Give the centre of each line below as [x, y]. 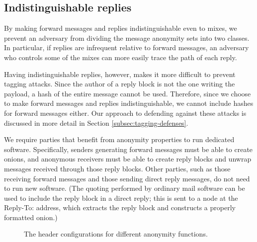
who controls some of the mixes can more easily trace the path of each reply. [121, 57]
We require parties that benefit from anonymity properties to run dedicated [119, 139]
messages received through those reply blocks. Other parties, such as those [117, 168]
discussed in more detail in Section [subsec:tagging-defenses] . [96, 122]
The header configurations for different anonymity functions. [116, 234]
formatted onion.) [31, 217]
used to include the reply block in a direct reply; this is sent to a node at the [121, 198]
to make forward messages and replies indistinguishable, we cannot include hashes [129, 103]
